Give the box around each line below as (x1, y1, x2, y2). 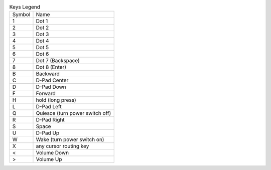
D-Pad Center (36, 77, 69, 84)
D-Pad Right (36, 116, 65, 123)
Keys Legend (9, 4, 40, 11)
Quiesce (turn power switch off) (36, 110, 111, 117)
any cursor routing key (36, 143, 89, 150)
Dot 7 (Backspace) (36, 57, 80, 64)
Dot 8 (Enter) (36, 64, 67, 71)
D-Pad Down (36, 83, 66, 90)
